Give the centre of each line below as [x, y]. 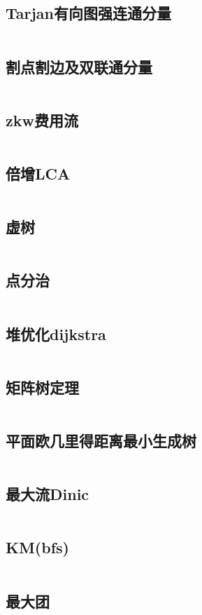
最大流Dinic [48, 494]
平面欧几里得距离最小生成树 [101, 441]
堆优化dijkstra [56, 333]
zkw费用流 [42, 120]
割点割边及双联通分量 [79, 66]
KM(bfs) [37, 547]
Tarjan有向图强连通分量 [89, 13]
